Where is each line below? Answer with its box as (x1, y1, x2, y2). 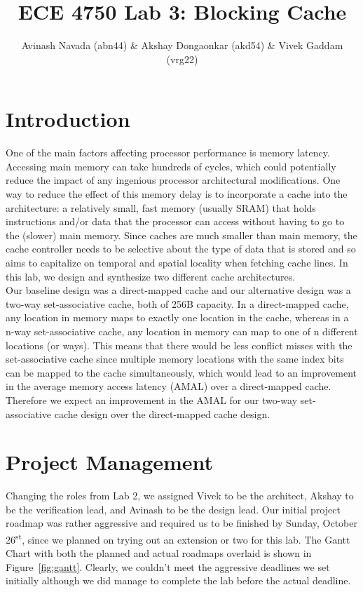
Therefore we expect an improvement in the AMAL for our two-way (6, 392, 298, 407)
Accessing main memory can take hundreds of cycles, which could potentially (6, 159, 336, 173)
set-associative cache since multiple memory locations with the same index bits (6, 351, 344, 366)
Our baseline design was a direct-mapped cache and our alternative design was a (6, 283, 351, 297)
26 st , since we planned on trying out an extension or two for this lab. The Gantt (6, 530, 350, 546)
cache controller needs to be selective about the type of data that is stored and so (6, 241, 356, 256)
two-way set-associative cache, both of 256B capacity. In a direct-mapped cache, (6, 296, 349, 311)
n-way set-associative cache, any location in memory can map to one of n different (6, 323, 358, 338)
